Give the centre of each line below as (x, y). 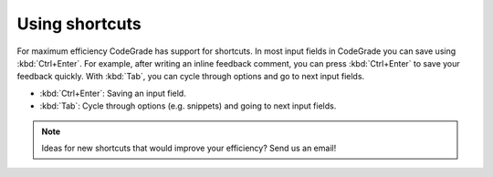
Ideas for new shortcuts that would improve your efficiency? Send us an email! (189, 148)
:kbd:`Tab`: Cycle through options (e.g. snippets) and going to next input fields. (188, 106)
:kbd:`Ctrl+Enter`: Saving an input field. (113, 93)
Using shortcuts (79, 24)
